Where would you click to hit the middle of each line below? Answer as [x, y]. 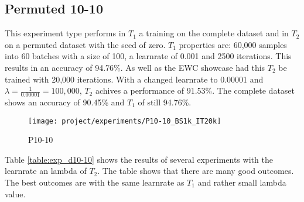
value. [15, 194]
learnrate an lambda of [46, 171]
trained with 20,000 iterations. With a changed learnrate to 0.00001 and [134, 79]
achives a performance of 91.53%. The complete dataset [195, 90]
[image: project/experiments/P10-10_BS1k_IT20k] [125, 121]
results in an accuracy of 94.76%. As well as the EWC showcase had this [135, 67]
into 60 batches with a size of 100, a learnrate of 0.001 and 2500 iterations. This [148, 56]
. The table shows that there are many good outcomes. [196, 171]
